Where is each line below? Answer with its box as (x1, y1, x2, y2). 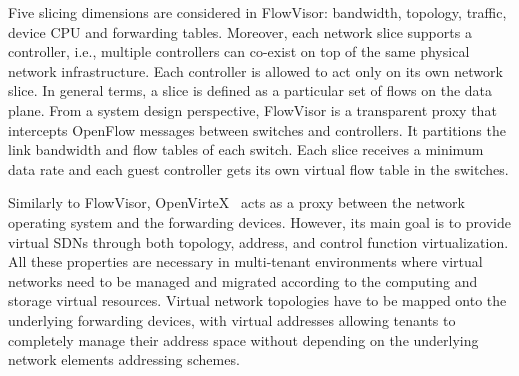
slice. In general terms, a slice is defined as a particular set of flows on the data (8, 80, 493, 101)
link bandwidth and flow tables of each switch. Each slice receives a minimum (8, 139, 484, 160)
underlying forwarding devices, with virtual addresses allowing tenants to (8, 309, 456, 330)
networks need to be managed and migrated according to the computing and (8, 270, 478, 291)
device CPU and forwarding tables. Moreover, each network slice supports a (8, 21, 472, 42)
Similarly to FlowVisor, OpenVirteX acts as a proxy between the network (8, 192, 465, 213)
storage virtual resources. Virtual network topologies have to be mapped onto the (8, 290, 507, 311)
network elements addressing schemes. (8, 349, 240, 370)
